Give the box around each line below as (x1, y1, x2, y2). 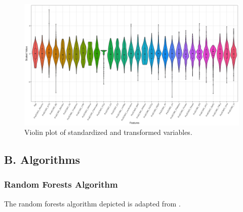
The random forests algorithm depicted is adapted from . (4, 198, 181, 208)
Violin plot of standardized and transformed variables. (24, 127, 192, 137)
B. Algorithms (4, 152, 80, 167)
